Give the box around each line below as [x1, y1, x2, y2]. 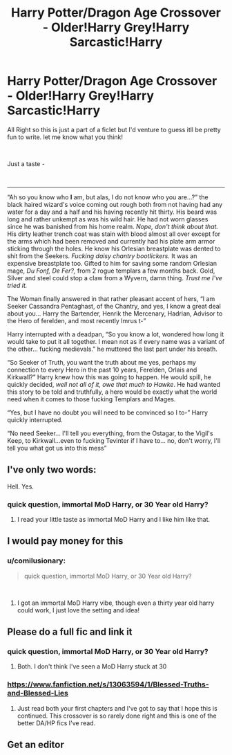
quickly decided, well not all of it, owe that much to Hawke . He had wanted [7, 380, 221, 388]
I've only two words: [7, 464, 97, 475]
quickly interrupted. [7, 415, 64, 424]
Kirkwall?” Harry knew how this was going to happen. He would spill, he [7, 372, 212, 381]
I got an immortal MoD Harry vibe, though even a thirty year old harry [17, 599, 215, 607]
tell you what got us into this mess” [7, 444, 107, 452]
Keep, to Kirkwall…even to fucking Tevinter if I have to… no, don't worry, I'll [7, 436, 221, 444]
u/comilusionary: [7, 556, 66, 565]
